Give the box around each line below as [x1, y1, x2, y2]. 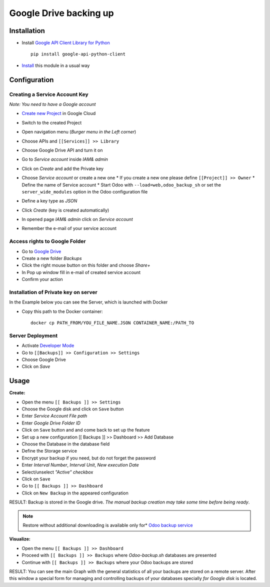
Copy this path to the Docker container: [21, 308, 103, 314]
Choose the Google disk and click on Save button [21, 406, 124, 412]
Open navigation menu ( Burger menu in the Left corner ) [21, 129, 136, 135]
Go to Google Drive [21, 248, 61, 254]
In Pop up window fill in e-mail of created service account [21, 269, 141, 275]
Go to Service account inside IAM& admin [21, 156, 108, 162]
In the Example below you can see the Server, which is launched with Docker [9, 299, 168, 305]
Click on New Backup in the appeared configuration [21, 490, 128, 496]
